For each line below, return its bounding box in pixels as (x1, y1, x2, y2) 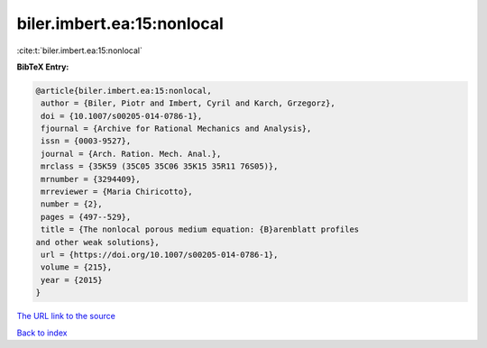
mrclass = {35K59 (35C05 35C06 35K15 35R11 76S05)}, (41, 161, 279, 171)
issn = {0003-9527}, (41, 136, 132, 146)
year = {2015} (41, 275, 103, 285)
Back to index (16, 327, 68, 338)
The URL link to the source (16, 311, 116, 322)
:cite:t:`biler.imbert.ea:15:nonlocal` (16, 45, 143, 56)
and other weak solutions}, (35, 237, 160, 247)
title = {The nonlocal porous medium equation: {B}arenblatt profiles (41, 224, 360, 234)
